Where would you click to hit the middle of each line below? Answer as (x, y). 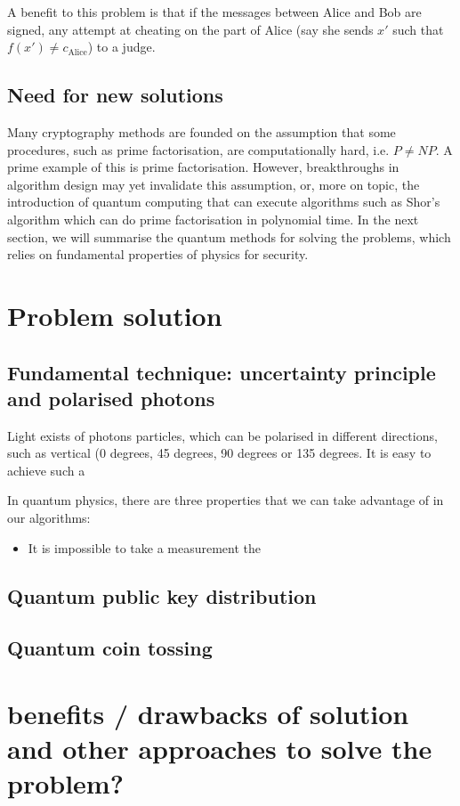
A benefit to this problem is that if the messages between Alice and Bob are (214, 12)
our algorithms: (49, 518)
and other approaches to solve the (220, 749)
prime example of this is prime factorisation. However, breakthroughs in (203, 167)
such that (418, 29)
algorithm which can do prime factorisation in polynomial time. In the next (213, 219)
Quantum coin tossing (110, 648)
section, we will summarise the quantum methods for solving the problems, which (229, 236)
